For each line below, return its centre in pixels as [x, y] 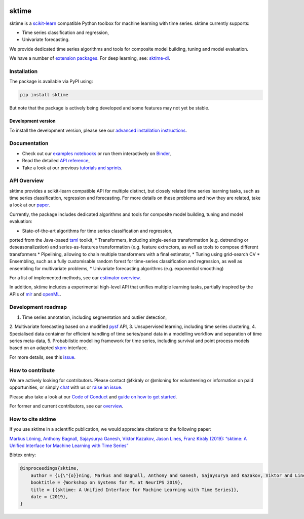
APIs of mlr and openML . [35, 294]
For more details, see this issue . [43, 357]
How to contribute [32, 370]
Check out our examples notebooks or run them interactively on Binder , [97, 153]
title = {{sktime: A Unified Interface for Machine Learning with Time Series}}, [135, 490]
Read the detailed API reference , [56, 161]
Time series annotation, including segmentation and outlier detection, [94, 317]
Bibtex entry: [23, 455]
